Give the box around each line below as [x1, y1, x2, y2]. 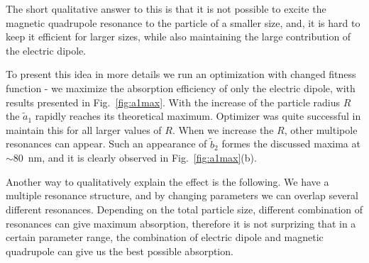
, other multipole [284, 122, 358, 137]
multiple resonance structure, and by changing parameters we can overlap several [6, 188, 358, 203]
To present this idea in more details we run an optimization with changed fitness [6, 67, 356, 82]
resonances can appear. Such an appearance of [6, 136, 207, 151]
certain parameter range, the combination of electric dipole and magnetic [6, 230, 324, 245]
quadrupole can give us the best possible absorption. [6, 243, 233, 258]
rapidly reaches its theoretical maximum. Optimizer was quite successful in [35, 108, 361, 123]
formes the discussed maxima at [221, 136, 360, 151]
